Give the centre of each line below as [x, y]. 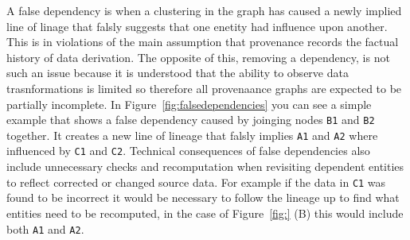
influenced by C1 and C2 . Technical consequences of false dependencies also [188, 151]
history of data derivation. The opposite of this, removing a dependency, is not [198, 57]
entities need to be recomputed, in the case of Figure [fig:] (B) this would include [205, 213]
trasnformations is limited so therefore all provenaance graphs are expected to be [204, 88]
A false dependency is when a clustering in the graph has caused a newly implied [204, 10]
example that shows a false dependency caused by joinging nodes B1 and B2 [191, 120]
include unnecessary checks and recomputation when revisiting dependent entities [205, 166]
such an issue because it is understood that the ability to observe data [178, 73]
